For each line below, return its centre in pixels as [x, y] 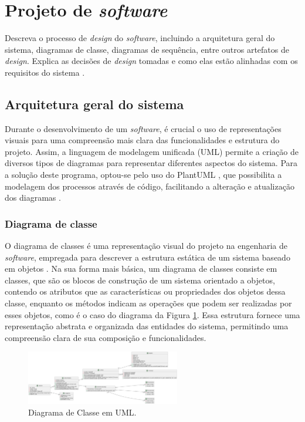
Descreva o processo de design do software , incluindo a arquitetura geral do [140, 38]
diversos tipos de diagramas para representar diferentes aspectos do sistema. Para [151, 163]
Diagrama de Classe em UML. [82, 412]
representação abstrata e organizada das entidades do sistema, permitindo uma [147, 326]
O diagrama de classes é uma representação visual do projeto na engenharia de [146, 246]
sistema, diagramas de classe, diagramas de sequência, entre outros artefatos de [147, 49]
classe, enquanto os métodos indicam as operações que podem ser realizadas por [148, 303]
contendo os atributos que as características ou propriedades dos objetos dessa [145, 291]
